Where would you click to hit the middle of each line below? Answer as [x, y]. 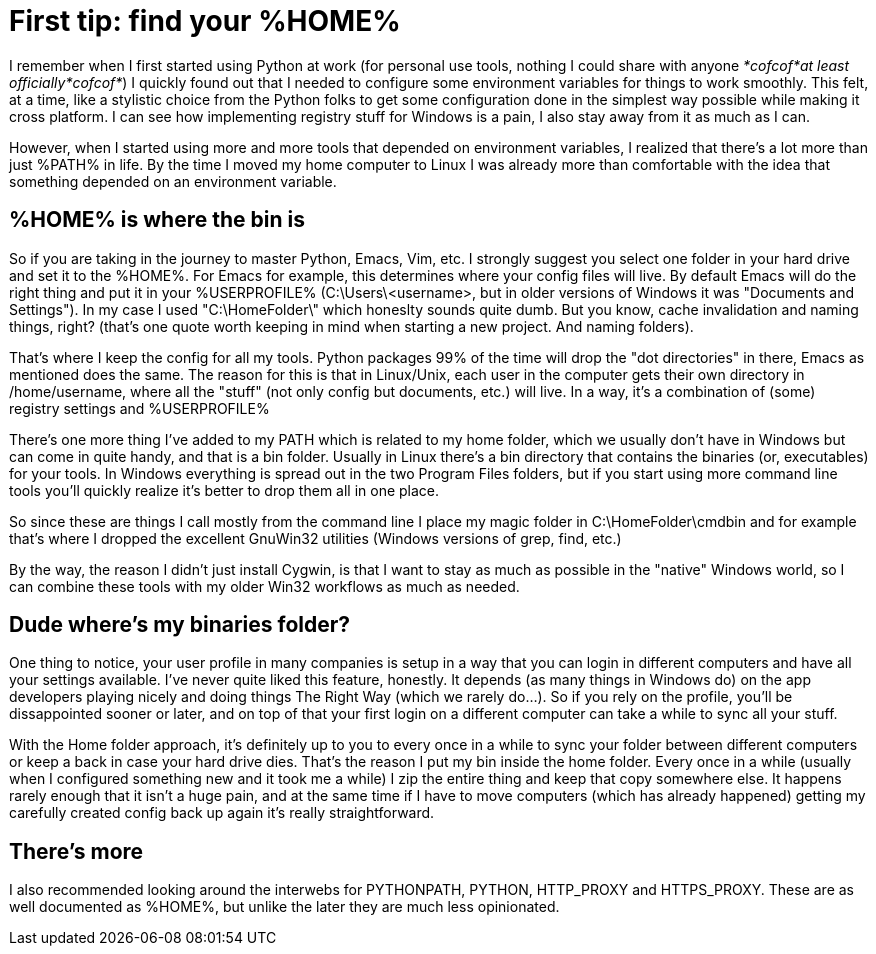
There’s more [76, 851]
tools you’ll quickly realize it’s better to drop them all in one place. [224, 490]
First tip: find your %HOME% [205, 21]
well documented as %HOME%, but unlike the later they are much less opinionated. [284, 907]
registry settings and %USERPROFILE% [139, 408]
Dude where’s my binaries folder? [180, 625]
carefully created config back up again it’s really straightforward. [222, 813]
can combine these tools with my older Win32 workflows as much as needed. [264, 586]
